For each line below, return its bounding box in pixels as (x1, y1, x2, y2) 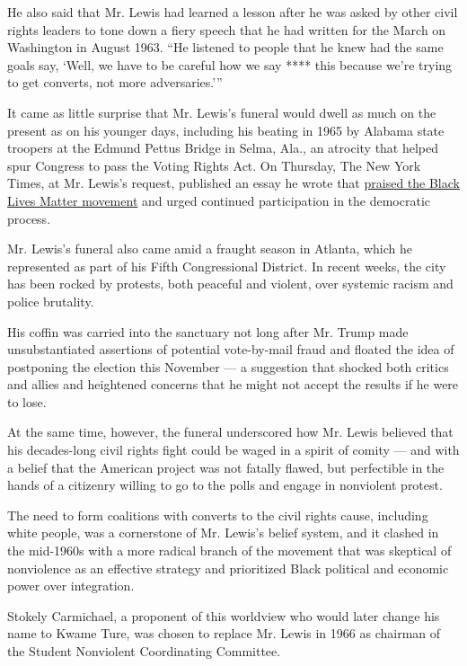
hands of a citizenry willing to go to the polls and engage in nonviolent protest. (7, 475, 443, 494)
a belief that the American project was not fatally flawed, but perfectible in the (7, 457, 445, 476)
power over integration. (7, 576, 135, 595)
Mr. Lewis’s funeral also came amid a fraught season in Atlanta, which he (7, 239, 413, 258)
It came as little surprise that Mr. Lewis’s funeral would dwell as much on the (7, 102, 436, 121)
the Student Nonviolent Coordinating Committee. (7, 642, 281, 660)
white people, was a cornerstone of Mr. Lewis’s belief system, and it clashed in (7, 523, 439, 542)
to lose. (7, 392, 47, 411)
